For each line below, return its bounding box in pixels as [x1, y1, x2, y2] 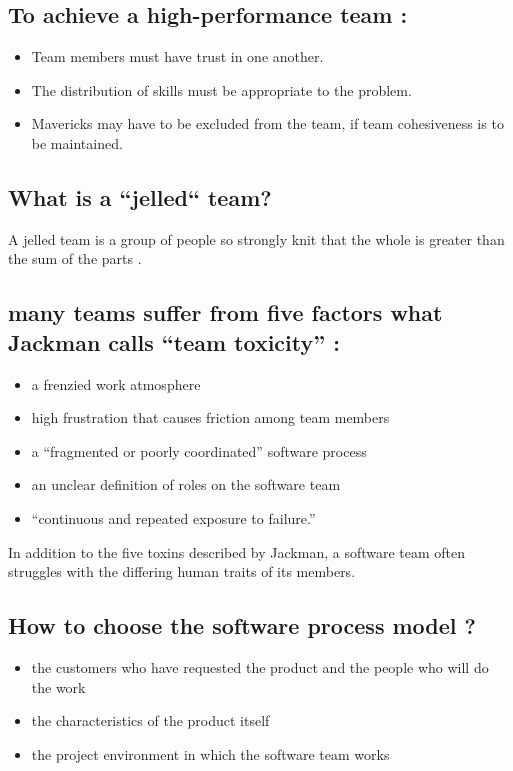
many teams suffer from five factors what [8, 297, 443, 328]
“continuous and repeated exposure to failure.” [31, 507, 316, 528]
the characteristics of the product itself [31, 710, 270, 731]
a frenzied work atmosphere [31, 373, 201, 394]
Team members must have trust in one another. [31, 46, 324, 67]
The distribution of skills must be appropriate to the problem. [31, 79, 412, 100]
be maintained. [31, 132, 123, 153]
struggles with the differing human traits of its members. [8, 561, 356, 582]
